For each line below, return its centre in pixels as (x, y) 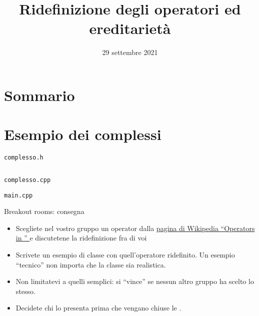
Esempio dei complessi (83, 134)
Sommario (39, 95)
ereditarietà (130, 28)
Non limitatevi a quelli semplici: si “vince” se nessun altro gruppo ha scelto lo (135, 281)
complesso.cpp (27, 180)
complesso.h (24, 158)
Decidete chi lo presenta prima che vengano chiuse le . (98, 308)
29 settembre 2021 (130, 52)
